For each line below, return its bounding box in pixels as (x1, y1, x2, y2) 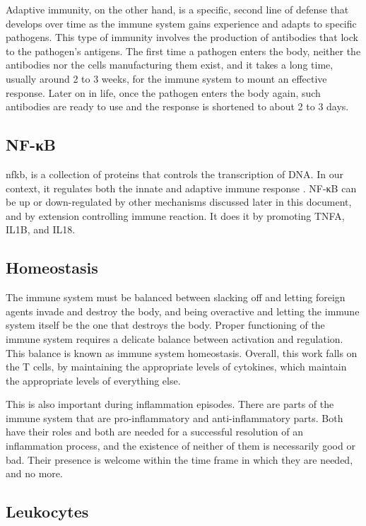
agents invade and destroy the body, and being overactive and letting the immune (6, 303, 360, 318)
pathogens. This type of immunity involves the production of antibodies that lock (6, 30, 358, 45)
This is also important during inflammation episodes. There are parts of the (6, 397, 334, 411)
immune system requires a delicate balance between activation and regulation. (6, 331, 343, 346)
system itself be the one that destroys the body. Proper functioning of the (6, 317, 325, 332)
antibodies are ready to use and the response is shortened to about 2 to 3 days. (6, 99, 349, 114)
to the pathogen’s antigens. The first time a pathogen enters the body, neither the (6, 43, 361, 58)
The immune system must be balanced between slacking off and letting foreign (6, 290, 346, 305)
